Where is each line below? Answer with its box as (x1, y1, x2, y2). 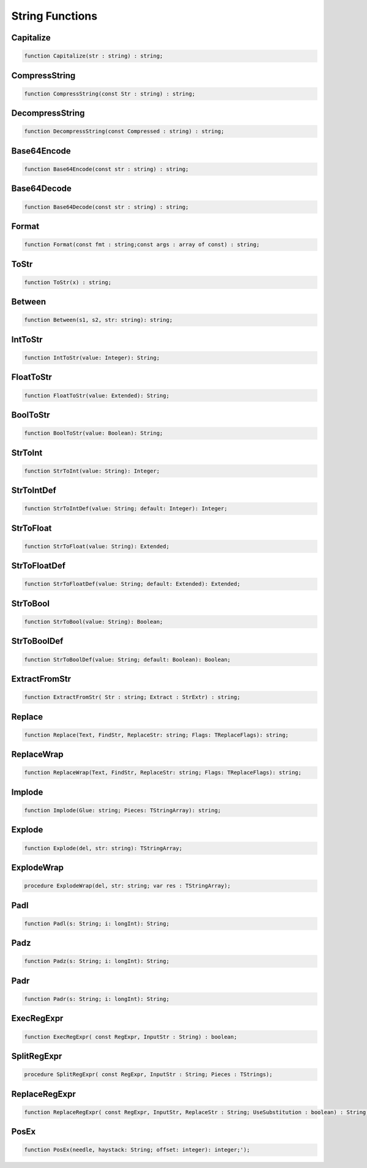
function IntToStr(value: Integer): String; (24, 354, 160, 361)
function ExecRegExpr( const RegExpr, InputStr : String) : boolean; (24, 1033, 237, 1040)
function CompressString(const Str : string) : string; (24, 90, 196, 97)
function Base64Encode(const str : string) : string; (24, 165, 189, 173)
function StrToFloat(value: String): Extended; (24, 542, 169, 550)
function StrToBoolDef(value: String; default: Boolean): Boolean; (24, 656, 231, 663)
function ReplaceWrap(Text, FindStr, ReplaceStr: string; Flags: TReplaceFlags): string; (24, 769, 302, 776)
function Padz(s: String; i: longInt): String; (24, 958, 169, 965)
